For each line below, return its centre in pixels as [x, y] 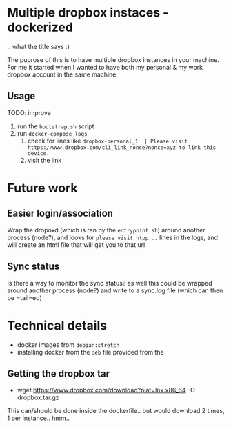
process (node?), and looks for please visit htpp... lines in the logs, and [113, 237]
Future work [42, 188]
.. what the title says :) [39, 46]
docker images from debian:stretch [68, 345]
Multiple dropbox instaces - [88, 13]
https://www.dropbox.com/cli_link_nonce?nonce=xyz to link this [122, 147]
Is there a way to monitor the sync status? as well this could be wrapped [110, 283]
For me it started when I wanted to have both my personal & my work [105, 67]
